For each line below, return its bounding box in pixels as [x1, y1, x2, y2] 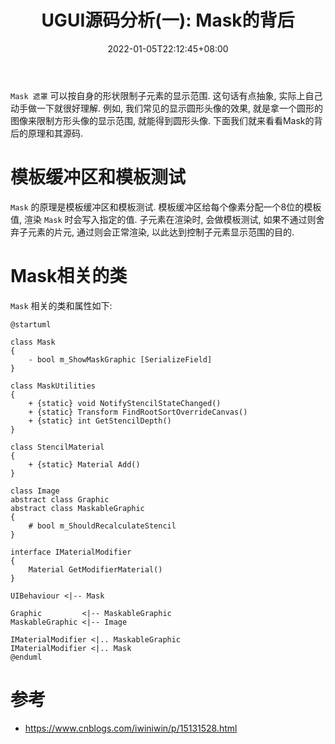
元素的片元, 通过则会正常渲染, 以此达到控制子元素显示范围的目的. [27, 226, 295, 238]
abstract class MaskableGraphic [10, 503, 145, 513]
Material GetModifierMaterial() [28, 564, 163, 575]
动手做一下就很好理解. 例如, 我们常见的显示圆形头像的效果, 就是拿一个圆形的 [10, 102, 323, 114]
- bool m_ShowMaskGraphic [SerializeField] [28, 354, 213, 365]
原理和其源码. [27, 127, 84, 139]
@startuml [10, 319, 52, 330]
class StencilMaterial [10, 442, 105, 452]
